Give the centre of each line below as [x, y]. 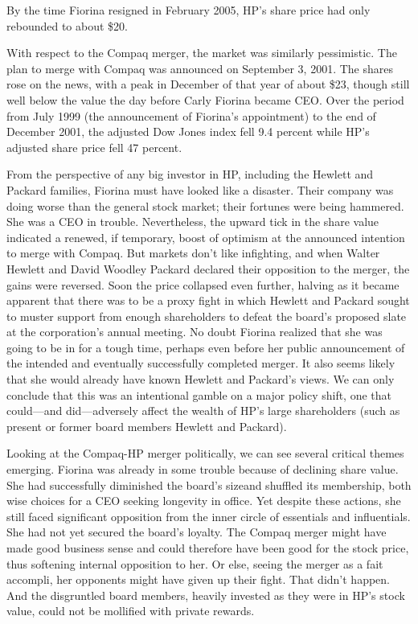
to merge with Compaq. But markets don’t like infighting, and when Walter [193, 253]
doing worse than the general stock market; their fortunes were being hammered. [205, 205]
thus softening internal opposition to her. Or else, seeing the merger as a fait [195, 563]
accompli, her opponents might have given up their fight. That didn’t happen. [198, 579]
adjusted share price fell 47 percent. [94, 147]
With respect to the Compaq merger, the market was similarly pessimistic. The [202, 53]
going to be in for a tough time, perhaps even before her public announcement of [206, 347]
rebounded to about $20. [67, 25]
